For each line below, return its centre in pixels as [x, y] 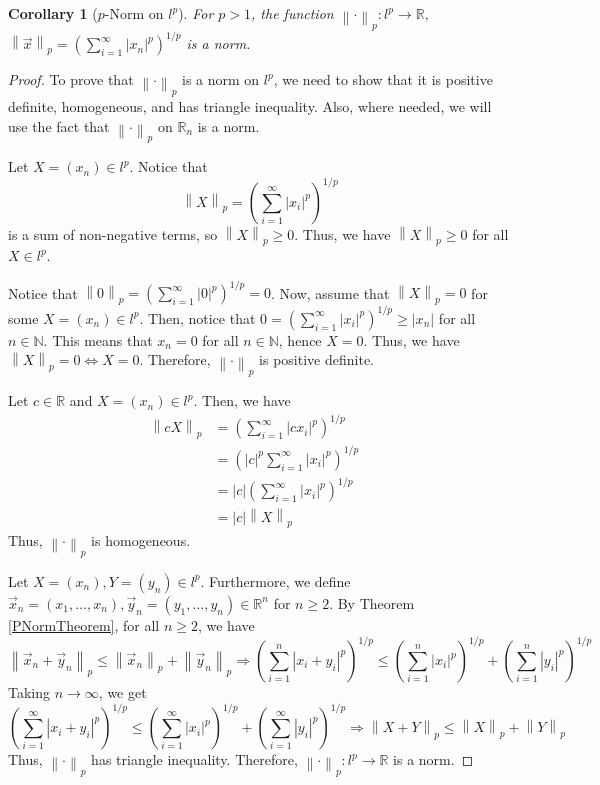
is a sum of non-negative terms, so [113, 233]
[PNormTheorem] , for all [84, 624]
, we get [122, 692]
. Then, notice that [197, 317]
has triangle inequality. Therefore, [194, 759]
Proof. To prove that [71, 79]
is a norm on [221, 79]
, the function [292, 13]
